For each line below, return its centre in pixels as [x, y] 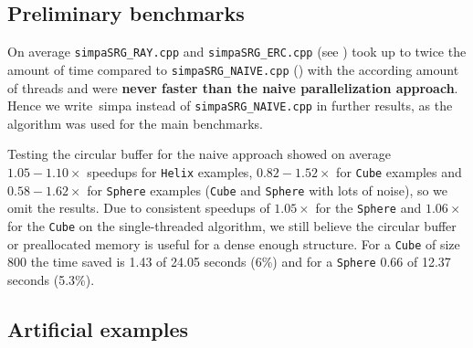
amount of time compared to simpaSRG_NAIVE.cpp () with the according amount [233, 69]
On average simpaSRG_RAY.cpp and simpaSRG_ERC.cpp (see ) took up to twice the [237, 52]
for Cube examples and [399, 171]
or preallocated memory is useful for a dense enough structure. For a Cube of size [234, 243]
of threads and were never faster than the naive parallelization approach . [233, 87]
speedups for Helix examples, [170, 171]
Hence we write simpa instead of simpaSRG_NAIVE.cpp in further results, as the [230, 105]
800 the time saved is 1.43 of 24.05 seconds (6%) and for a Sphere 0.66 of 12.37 [229, 262]
